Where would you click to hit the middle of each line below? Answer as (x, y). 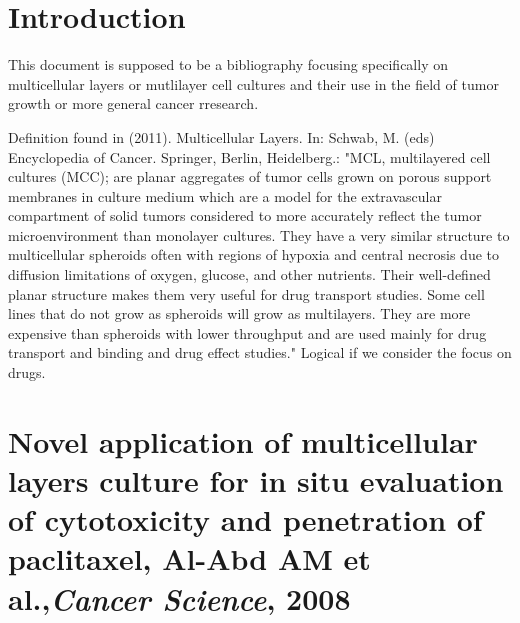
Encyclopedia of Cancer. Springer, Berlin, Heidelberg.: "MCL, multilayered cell (249, 156)
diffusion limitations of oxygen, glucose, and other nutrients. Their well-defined (249, 274)
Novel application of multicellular (243, 440)
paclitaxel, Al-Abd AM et (189, 558)
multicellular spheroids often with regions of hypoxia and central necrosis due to (253, 254)
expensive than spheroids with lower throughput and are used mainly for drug (247, 332)
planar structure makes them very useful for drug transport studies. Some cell (246, 293)
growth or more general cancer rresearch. (133, 103)
